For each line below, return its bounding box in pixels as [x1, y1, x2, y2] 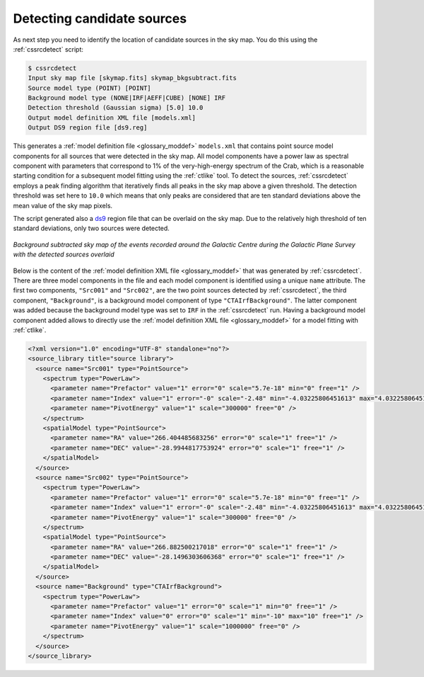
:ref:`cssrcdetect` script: [13, 45, 84, 53]
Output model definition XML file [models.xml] [28, 113, 196, 122]
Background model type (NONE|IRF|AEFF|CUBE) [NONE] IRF [28, 94, 226, 102]
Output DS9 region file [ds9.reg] [28, 124, 148, 132]
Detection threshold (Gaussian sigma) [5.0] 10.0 [28, 103, 204, 112]
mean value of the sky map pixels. [13, 201, 113, 210]
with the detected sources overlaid [13, 250, 114, 258]
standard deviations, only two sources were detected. [13, 224, 170, 233]
